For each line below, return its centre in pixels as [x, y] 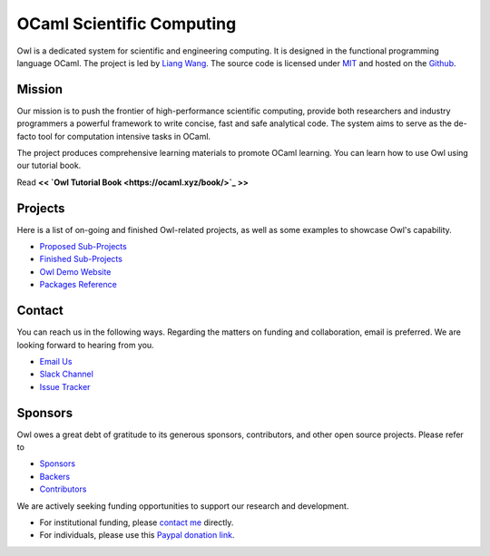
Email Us [56, 361]
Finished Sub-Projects [81, 259]
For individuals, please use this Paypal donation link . [137, 535]
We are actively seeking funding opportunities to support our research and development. [183, 506]
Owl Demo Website [75, 271]
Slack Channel [67, 374]
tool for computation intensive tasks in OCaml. [124, 136]
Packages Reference [78, 285]
